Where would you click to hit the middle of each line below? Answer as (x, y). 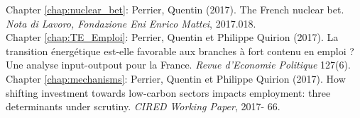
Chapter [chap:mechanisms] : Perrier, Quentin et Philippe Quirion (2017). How (176, 78)
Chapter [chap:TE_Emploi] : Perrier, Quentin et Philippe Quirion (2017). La (172, 37)
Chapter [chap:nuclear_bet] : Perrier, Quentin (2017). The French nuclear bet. (175, 9)
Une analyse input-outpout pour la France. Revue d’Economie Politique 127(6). (178, 65)
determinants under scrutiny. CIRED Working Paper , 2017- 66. (143, 106)
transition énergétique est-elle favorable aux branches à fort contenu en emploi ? (180, 51)
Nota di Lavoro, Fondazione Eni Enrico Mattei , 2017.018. (131, 23)
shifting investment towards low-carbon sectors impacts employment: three (168, 92)
